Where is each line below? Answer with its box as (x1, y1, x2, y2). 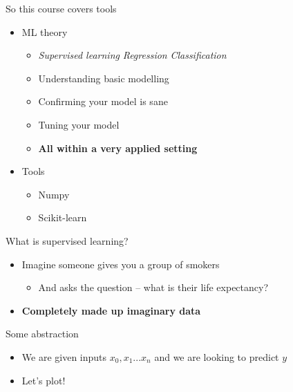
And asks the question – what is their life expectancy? (38, 280, 269, 295)
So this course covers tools (6, 1, 117, 15)
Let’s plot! (21, 373, 66, 387)
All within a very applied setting (38, 140, 198, 155)
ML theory (21, 24, 68, 39)
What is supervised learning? (6, 233, 129, 248)
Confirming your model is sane (38, 94, 168, 109)
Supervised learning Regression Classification (38, 48, 227, 62)
